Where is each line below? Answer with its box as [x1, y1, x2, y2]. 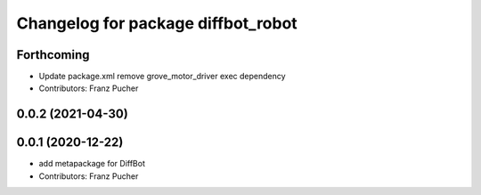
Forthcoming [16, 47, 90, 62]
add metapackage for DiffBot [38, 158, 146, 169]
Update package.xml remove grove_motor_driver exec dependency [38, 71, 286, 82]
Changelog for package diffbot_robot [16, 13, 298, 33]
